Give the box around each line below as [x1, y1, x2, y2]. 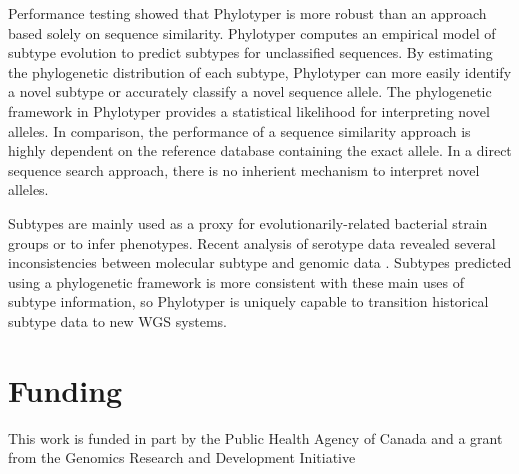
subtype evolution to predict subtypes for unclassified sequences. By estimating [8, 42, 493, 63]
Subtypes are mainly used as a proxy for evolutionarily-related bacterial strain [8, 212, 488, 233]
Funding [8, 369, 123, 410]
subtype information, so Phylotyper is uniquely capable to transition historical [8, 291, 489, 312]
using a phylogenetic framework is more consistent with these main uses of [8, 271, 464, 292]
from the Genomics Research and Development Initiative [8, 447, 356, 468]
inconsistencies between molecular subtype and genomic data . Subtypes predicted [8, 252, 512, 273]
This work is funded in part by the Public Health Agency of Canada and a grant [8, 427, 503, 448]
